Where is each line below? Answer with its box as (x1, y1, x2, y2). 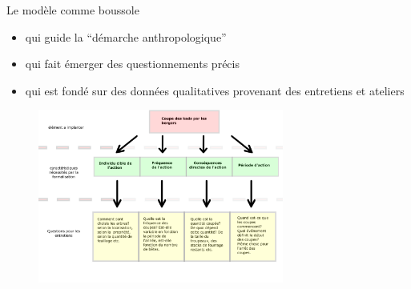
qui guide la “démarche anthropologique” (25, 28, 227, 45)
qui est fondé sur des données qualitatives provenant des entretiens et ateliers (25, 82, 405, 98)
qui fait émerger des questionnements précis (25, 55, 240, 72)
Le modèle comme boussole (6, 2, 139, 18)
